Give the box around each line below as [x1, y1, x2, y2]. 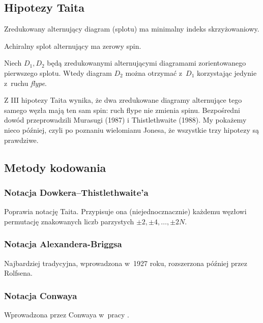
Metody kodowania [4, 159, 106, 175]
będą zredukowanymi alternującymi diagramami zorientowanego [47, 57, 246, 68]
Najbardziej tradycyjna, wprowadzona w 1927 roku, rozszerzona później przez [4, 257, 247, 268]
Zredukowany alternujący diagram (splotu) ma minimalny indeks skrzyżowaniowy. [4, 23, 259, 34]
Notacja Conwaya [4, 289, 77, 302]
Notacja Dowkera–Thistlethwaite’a [4, 186, 149, 198]
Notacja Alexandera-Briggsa [4, 238, 122, 250]
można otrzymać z [125, 67, 183, 78]
